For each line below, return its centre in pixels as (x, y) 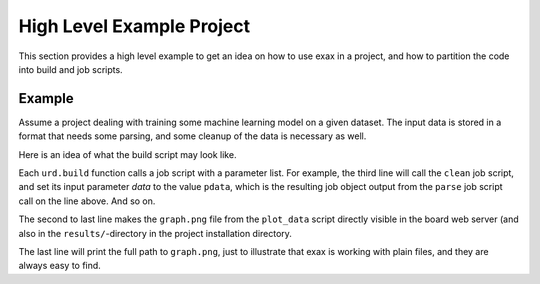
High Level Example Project (134, 26)
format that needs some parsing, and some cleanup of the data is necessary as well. (192, 136)
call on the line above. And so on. (87, 201)
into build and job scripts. (71, 69)
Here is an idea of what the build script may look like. (127, 154)
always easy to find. (60, 266)
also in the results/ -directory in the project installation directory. (155, 233)
